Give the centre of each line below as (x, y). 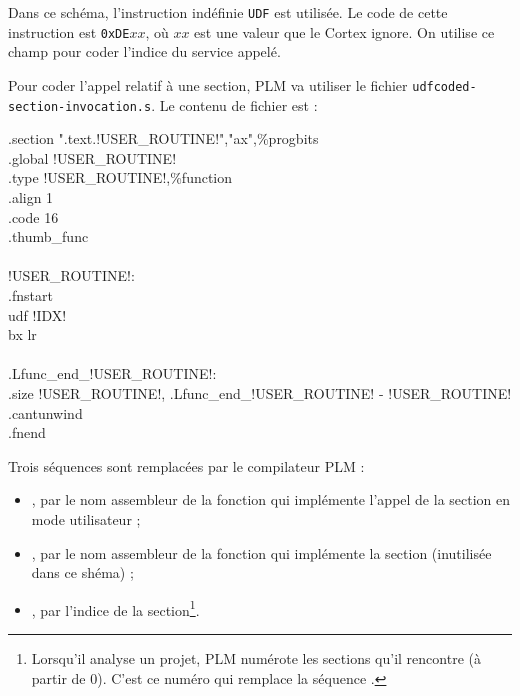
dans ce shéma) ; (82, 572)
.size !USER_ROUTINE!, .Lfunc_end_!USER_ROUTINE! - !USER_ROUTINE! (260, 392)
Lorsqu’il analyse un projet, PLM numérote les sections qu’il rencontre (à (256, 657)
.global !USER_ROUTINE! (92, 157)
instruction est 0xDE (69, 31)
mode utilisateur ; (86, 518)
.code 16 (33, 216)
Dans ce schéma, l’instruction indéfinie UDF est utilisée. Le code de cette (228, 12)
